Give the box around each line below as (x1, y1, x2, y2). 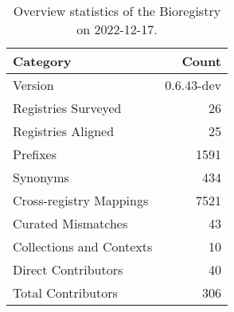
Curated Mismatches (13, 214, 128, 232)
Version (13, 76, 54, 94)
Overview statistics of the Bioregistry (13, 2, 221, 20)
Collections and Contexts (13, 237, 153, 255)
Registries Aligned (13, 122, 115, 140)
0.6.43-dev (165, 76, 221, 94)
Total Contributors (13, 283, 118, 302)
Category (13, 52, 72, 70)
